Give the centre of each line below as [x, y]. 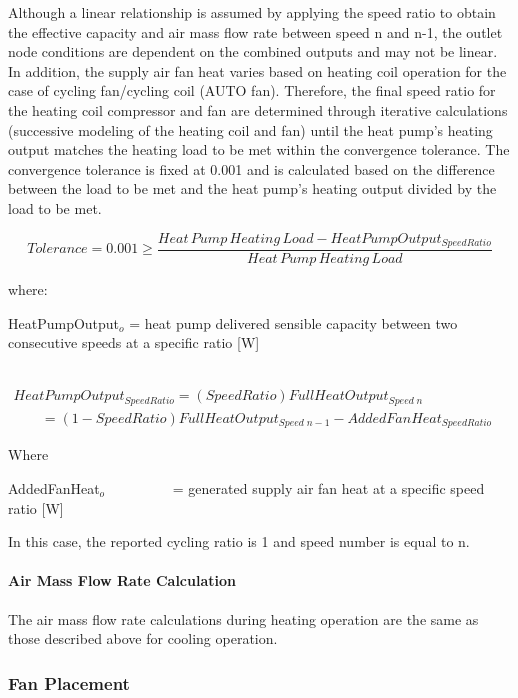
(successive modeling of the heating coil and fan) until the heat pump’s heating [250, 129]
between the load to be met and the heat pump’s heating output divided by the [252, 188]
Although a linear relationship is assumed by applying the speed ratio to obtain [252, 12]
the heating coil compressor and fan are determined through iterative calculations [258, 109]
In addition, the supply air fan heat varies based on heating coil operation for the [257, 70]
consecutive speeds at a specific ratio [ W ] [134, 342]
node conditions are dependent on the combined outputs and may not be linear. [253, 51]
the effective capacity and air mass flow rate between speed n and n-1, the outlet [255, 31]
